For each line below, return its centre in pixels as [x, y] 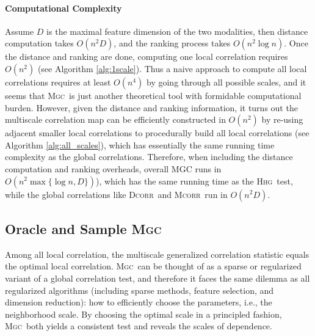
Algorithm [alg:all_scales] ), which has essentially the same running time [140, 144]
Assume [20, 31]
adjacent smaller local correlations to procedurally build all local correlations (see [157, 133]
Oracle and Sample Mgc [83, 228]
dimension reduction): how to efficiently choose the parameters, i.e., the [139, 302]
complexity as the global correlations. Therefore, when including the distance [149, 157]
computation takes [39, 43]
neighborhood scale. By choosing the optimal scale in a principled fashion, [143, 314]
